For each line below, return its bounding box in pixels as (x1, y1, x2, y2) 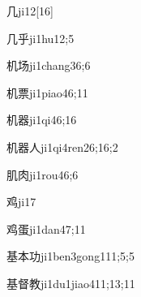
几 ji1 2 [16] (6, 2, 53, 19)
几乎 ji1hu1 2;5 (6, 29, 75, 46)
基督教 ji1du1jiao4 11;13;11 (6, 274, 135, 291)
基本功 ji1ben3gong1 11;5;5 (6, 247, 135, 265)
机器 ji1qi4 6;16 (6, 111, 77, 128)
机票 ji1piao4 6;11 (6, 84, 88, 101)
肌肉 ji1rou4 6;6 (6, 166, 79, 183)
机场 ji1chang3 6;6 (6, 57, 91, 74)
